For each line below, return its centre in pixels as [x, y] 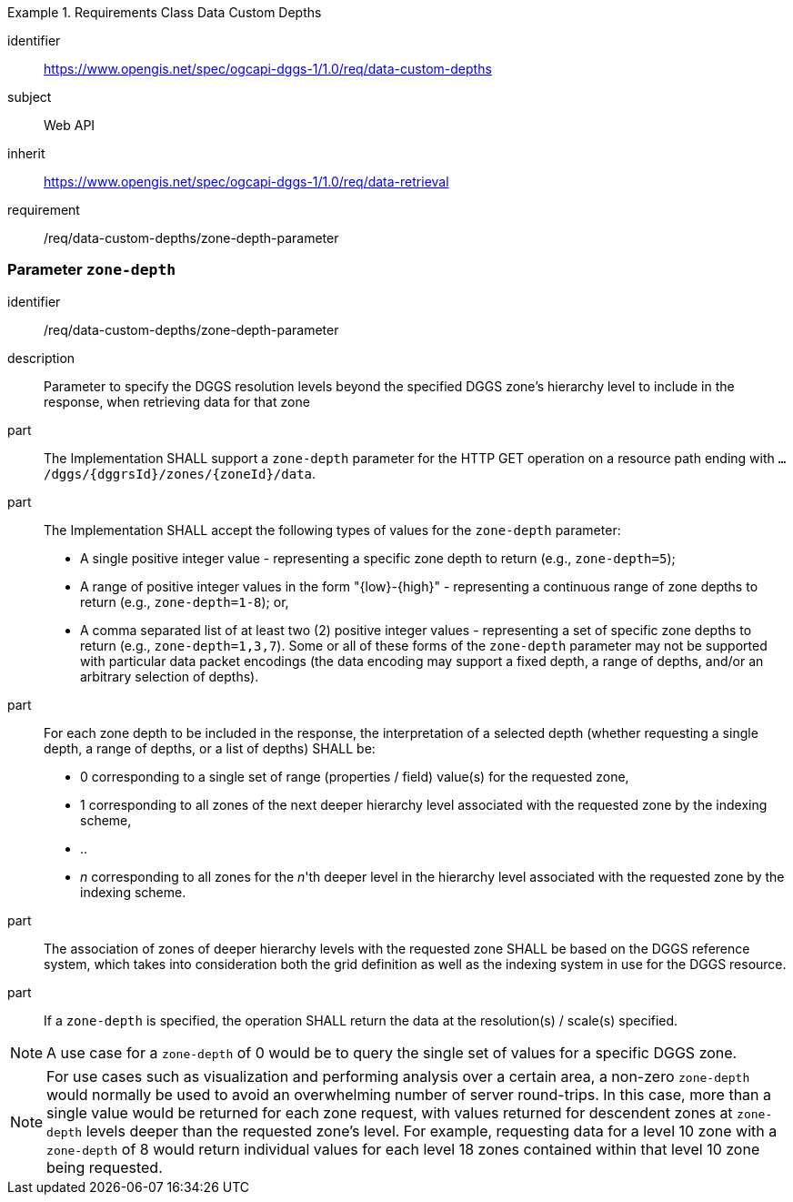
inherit [26, 153]
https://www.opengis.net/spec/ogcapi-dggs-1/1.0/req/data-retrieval [246, 182]
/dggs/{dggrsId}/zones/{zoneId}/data [178, 474]
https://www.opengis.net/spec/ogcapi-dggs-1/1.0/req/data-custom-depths [268, 69]
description [41, 358]
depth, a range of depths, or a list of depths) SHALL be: [210, 748]
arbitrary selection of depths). [170, 676]
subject [30, 97]
